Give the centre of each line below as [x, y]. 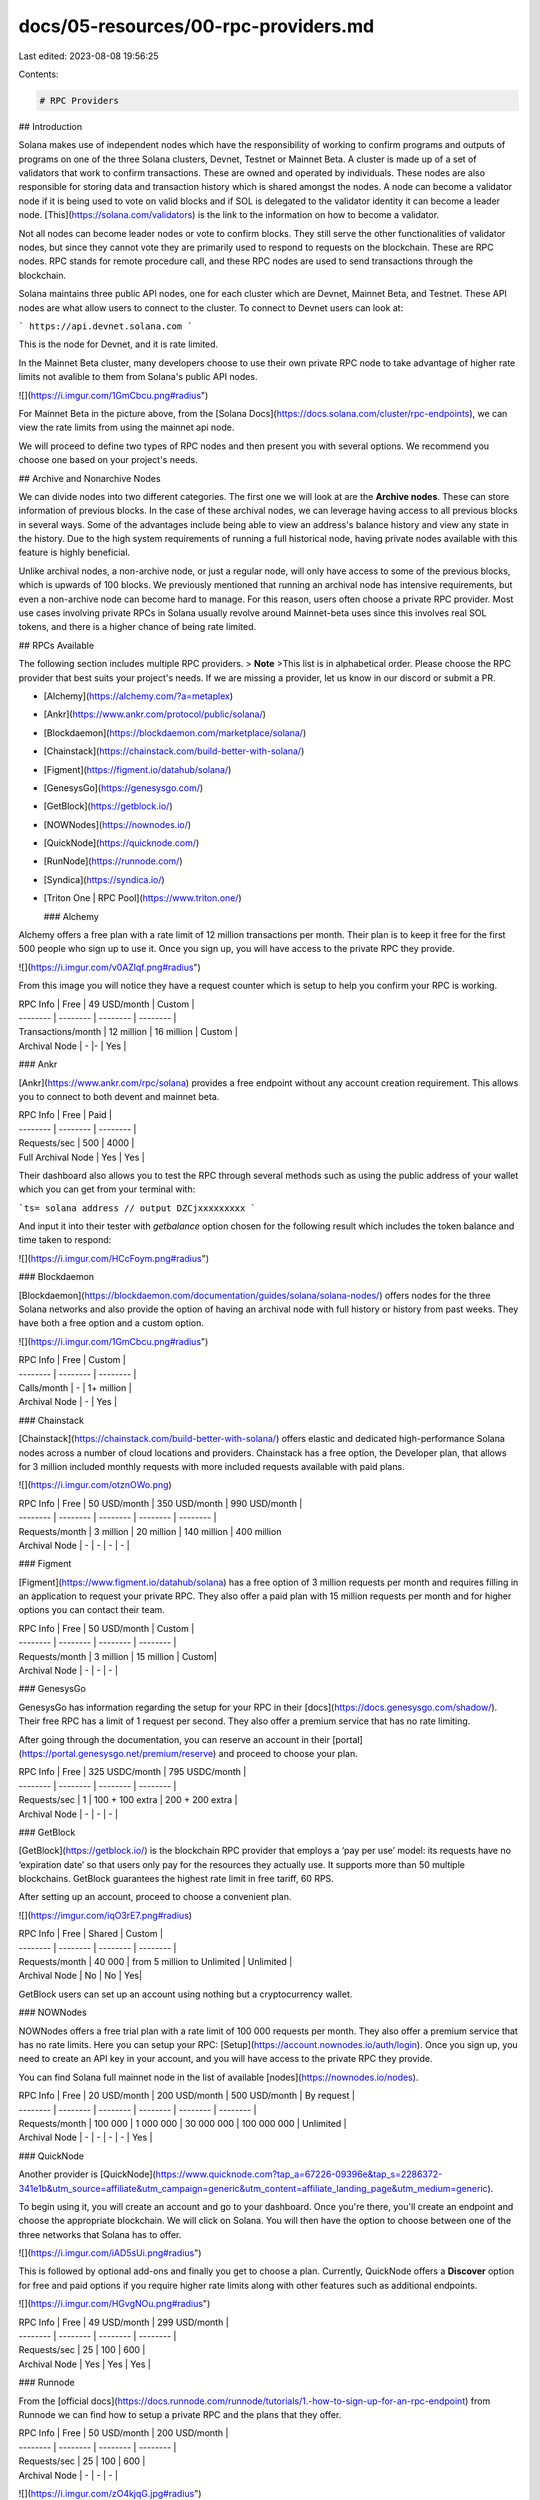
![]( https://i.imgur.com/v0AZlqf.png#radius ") [110, 967]
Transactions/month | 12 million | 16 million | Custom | [128, 1032]
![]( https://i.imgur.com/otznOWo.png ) [95, 1485]
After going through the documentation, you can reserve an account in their [174, 1739]
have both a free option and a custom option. [111, 1323]
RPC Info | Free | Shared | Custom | [91, 1934]
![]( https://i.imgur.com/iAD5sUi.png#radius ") [110, 2253]
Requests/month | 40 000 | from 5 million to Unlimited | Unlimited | [155, 1962]
